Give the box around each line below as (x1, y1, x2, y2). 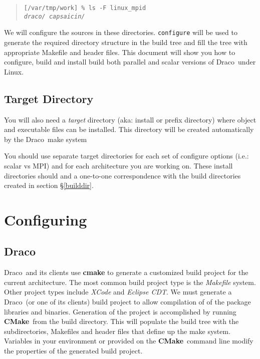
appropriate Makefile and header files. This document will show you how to (4, 46, 235, 57)
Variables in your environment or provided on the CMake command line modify (4, 335, 253, 346)
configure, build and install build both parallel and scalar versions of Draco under (4, 56, 256, 67)
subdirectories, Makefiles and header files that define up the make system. (4, 325, 231, 336)
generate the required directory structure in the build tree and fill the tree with (4, 36, 247, 47)
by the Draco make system (4, 133, 87, 144)
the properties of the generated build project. (4, 345, 143, 356)
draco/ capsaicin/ (24, 12, 85, 20)
